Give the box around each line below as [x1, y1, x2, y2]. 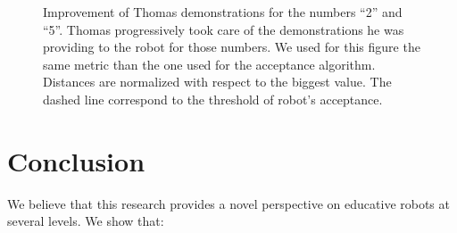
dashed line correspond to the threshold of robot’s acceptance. [43, 89, 383, 108]
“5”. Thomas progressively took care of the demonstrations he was [43, 20, 404, 38]
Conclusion [7, 142, 145, 179]
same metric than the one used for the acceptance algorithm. [43, 54, 376, 73]
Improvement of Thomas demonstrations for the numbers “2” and [43, 3, 403, 21]
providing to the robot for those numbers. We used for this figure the [43, 37, 420, 56]
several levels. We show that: [7, 212, 164, 230]
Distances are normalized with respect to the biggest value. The [43, 72, 392, 91]
